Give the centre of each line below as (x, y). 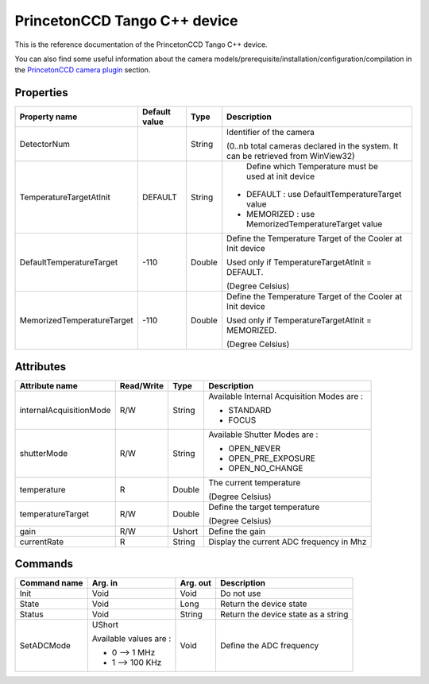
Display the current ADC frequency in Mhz (287, 542)
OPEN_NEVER (254, 448)
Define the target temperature (264, 507)
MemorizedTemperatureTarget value (315, 224)
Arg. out (196, 583)
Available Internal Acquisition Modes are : (285, 396)
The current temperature (254, 482)
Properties (41, 93)
